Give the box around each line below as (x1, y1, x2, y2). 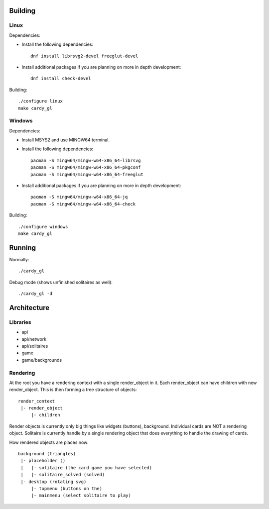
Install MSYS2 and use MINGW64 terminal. (21, 137, 110, 143)
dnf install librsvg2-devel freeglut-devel (30, 53, 138, 59)
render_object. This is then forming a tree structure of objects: (9, 387, 137, 393)
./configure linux (18, 99, 63, 104)
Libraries (9, 318, 32, 325)
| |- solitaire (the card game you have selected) (20, 465, 152, 470)
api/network (21, 336, 47, 342)
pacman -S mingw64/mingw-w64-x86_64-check (30, 201, 136, 206)
